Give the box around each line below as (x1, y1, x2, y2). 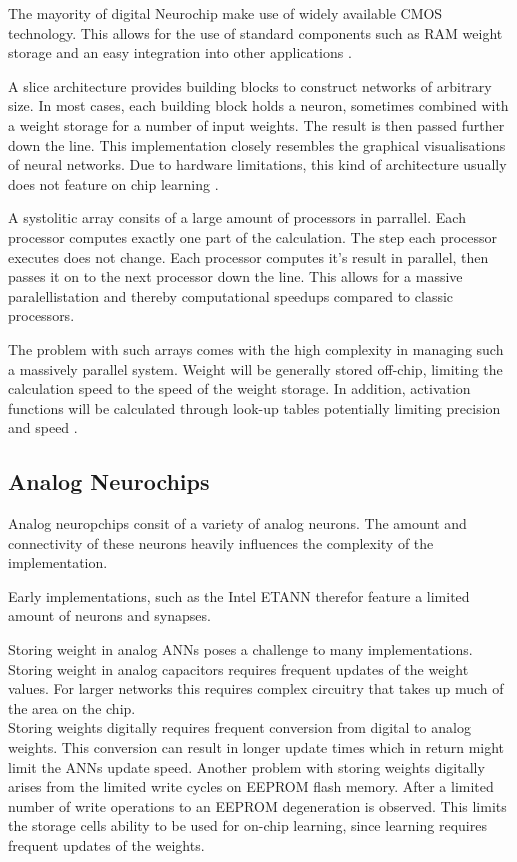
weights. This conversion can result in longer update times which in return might (8, 737, 505, 758)
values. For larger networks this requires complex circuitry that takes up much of (8, 678, 504, 699)
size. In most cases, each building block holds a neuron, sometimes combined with (8, 95, 509, 116)
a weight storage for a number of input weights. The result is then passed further (8, 114, 505, 135)
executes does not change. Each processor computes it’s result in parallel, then (8, 246, 489, 267)
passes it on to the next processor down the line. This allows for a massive (8, 266, 463, 287)
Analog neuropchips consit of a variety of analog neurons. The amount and (8, 513, 467, 534)
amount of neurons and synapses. (8, 605, 211, 626)
